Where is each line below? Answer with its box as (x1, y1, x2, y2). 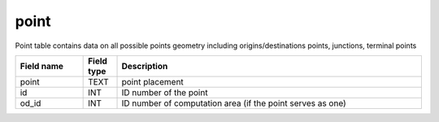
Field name (20, 60, 64, 72)
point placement (121, 76, 185, 87)
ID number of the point (121, 86, 208, 98)
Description (121, 60, 168, 72)
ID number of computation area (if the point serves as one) (121, 98, 347, 109)
